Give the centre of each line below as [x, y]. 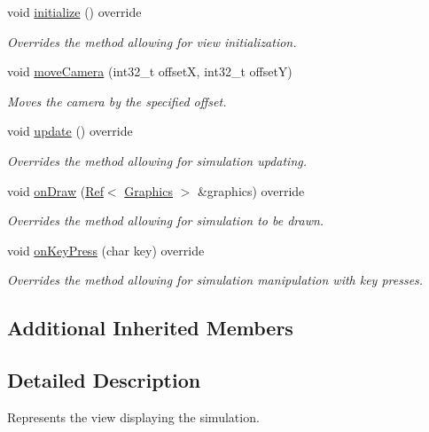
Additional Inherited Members [150, 328]
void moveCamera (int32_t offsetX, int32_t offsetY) [150, 71]
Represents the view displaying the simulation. [133, 416]
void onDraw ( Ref [55, 190]
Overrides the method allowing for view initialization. [152, 41]
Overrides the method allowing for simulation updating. [157, 160]
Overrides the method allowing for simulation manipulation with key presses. [215, 280]
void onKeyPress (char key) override [106, 250]
